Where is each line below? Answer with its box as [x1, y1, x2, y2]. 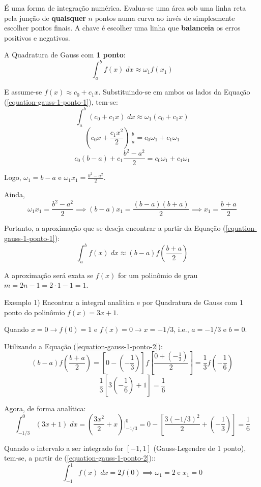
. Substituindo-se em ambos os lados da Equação [98, 86, 250, 97]
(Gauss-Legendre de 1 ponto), [153, 442, 246, 453]
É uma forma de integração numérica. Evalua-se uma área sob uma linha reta [4, 3, 246, 13]
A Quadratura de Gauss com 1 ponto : [4, 49, 126, 60]
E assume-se [4, 86, 42, 97]
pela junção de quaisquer [4, 12, 86, 23]
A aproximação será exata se [4, 269, 94, 280]
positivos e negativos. [4, 32, 70, 43]
